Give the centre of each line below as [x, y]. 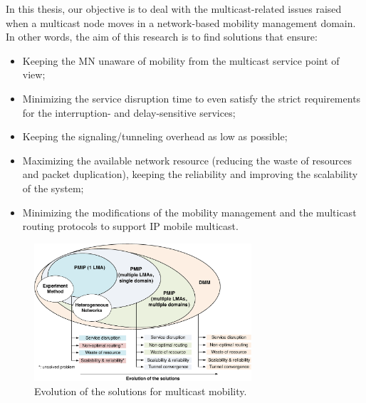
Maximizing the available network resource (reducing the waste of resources [187, 160]
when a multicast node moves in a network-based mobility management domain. [181, 22]
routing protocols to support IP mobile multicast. [130, 226]
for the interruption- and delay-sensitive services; [129, 112]
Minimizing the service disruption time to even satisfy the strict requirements [192, 98]
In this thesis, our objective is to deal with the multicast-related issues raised [174, 9]
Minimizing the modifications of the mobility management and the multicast [189, 212]
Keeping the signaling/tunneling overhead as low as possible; [155, 136]
